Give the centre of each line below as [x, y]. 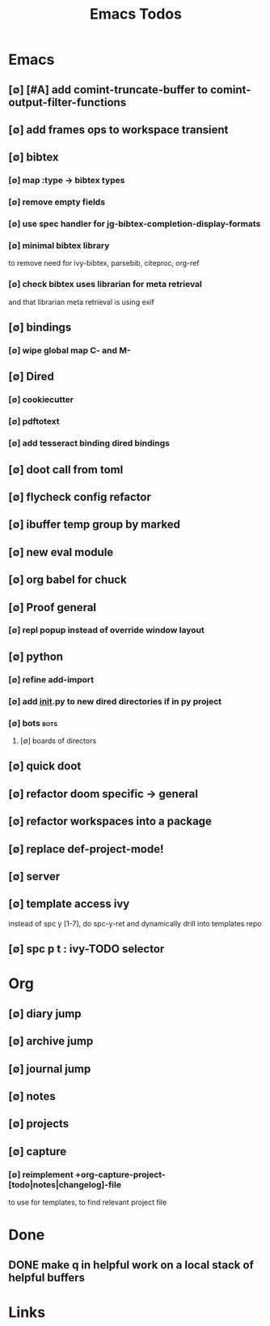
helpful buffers [47, 1277]
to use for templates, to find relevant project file [88, 1202]
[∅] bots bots [33, 723]
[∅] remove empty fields [57, 202]
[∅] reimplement [41, 1174]
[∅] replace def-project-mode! [86, 849]
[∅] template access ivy [69, 904]
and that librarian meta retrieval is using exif [82, 302]
